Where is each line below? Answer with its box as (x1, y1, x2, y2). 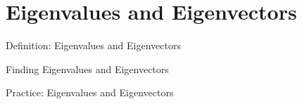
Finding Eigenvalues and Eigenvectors (6, 61, 169, 76)
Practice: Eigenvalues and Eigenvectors (6, 85, 174, 100)
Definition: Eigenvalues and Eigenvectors (6, 38, 181, 53)
